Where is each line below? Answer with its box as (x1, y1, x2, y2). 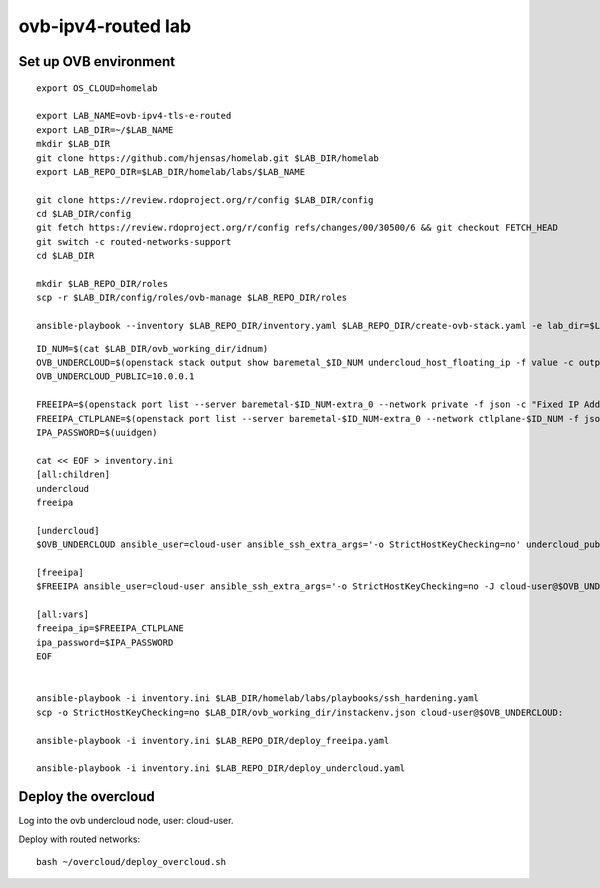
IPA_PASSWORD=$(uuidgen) (36, 426, 158, 438)
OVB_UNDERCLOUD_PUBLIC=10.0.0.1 (36, 371, 195, 382)
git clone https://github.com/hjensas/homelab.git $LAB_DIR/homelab (36, 152, 379, 164)
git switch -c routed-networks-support (36, 236, 232, 247)
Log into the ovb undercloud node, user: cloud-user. (18, 815, 234, 827)
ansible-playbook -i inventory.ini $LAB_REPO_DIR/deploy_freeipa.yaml (36, 735, 390, 746)
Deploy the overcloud (18, 788, 155, 805)
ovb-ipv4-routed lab (18, 15, 192, 37)
